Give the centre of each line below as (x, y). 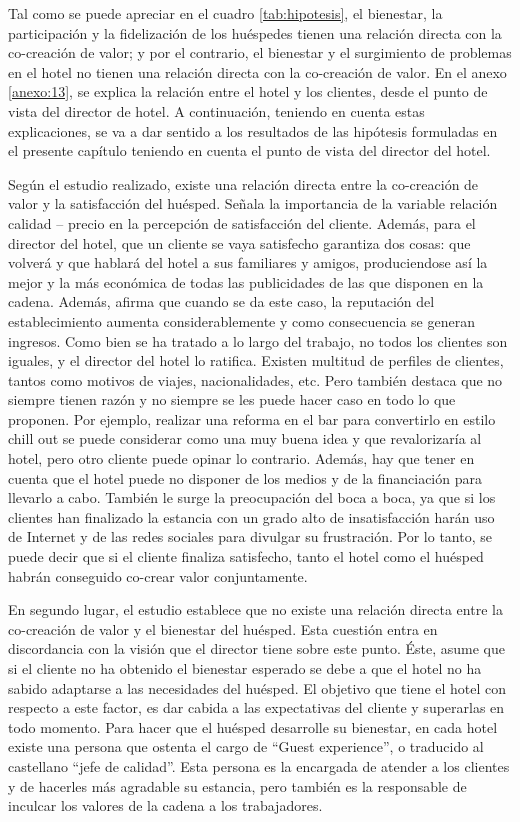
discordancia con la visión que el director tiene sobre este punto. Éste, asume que (256, 648)
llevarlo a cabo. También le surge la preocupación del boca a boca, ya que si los (252, 497)
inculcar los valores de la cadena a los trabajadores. (165, 805)
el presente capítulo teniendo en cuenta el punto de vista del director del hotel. (249, 150)
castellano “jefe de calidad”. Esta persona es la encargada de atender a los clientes (259, 765)
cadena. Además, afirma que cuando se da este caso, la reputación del (221, 301)
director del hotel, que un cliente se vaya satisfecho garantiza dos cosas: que (239, 242)
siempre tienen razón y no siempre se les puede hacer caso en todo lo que (232, 399)
